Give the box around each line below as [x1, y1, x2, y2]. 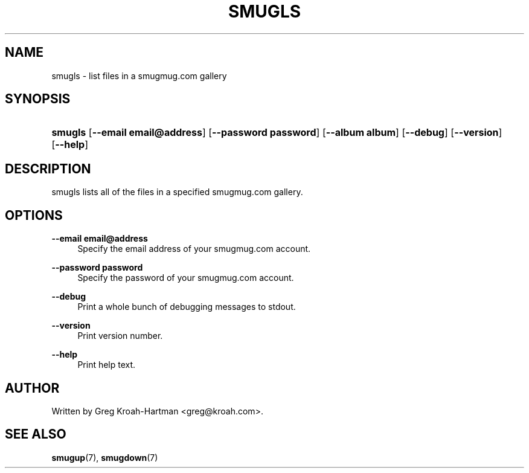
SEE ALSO [5, 426, 66, 442]
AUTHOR [5, 380, 60, 396]
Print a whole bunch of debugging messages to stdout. [77, 301, 296, 312]
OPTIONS [5, 207, 63, 223]
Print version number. [77, 330, 163, 341]
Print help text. [77, 359, 136, 370]
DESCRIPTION [5, 161, 91, 176]
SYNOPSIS [5, 91, 71, 107]
